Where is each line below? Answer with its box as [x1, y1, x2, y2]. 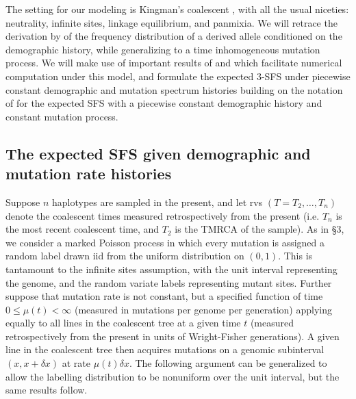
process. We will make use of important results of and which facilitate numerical [5, 55, 342, 70]
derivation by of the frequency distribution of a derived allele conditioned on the [5, 29, 342, 43]
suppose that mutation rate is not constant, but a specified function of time [5, 289, 323, 303]
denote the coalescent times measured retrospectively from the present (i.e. [5, 208, 320, 222]
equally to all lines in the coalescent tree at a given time [5, 316, 241, 330]
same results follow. [5, 383, 88, 397]
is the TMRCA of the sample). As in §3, [175, 222, 344, 236]
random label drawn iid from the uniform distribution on [5, 248, 244, 263]
